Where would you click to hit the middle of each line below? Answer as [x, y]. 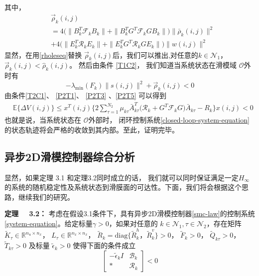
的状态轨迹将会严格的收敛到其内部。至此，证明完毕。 [92, 129]
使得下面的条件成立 [104, 245]
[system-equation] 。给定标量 [49, 223]
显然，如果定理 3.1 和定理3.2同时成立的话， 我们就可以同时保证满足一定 [122, 177]
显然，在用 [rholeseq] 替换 [43, 55]
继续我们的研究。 [46, 197]
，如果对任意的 [133, 223]
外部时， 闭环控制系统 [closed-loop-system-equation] [169, 120]
